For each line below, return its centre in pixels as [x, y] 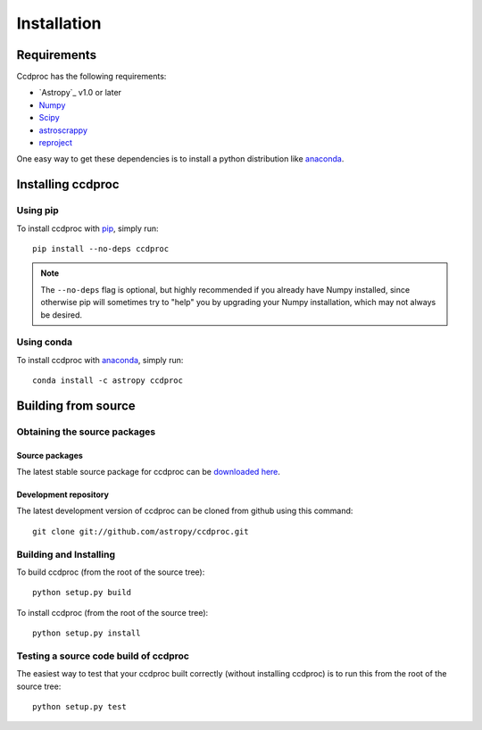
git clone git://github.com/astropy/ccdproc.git [141, 531]
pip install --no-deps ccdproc [101, 249]
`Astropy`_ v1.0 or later [80, 93]
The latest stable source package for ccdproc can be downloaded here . [149, 472]
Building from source [76, 406]
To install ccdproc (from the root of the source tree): [112, 612]
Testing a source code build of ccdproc [103, 656]
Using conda [45, 342]
